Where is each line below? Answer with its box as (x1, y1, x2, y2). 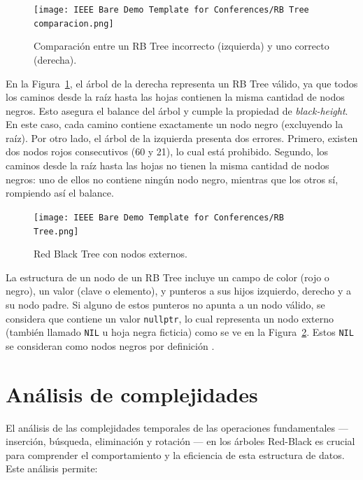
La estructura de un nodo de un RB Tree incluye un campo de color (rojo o (6, 269, 329, 284)
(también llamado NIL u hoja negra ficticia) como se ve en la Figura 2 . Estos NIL (6, 325, 354, 339)
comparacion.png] (34, 18, 114, 29)
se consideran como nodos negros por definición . (6, 338, 215, 353)
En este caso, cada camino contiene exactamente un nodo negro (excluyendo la (6, 117, 343, 132)
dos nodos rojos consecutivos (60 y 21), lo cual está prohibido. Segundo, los (6, 144, 329, 159)
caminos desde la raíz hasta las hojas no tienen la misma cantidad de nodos (6, 158, 329, 173)
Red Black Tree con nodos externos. (34, 246, 187, 261)
